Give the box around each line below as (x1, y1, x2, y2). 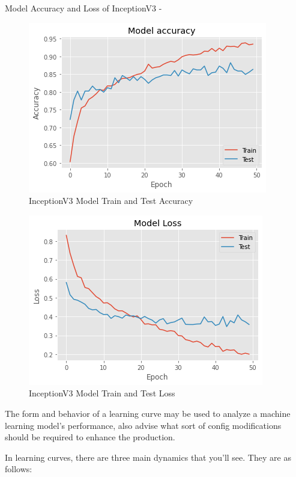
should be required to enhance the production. (5, 431, 175, 443)
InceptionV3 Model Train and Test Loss (29, 387, 175, 399)
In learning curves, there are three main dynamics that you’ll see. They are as (5, 451, 291, 463)
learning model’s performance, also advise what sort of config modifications (5, 419, 282, 431)
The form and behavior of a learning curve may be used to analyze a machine (5, 407, 291, 419)
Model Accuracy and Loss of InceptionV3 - (5, 2, 162, 14)
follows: (5, 463, 32, 475)
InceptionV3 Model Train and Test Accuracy (29, 194, 193, 207)
